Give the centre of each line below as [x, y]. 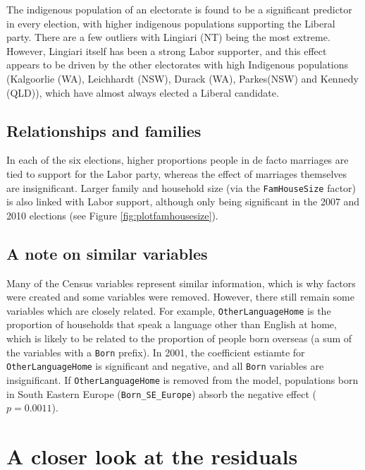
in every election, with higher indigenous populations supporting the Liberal [171, 23]
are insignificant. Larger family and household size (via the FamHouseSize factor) [181, 187]
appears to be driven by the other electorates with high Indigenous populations [178, 65]
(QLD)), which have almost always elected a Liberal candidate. [143, 92]
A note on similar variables [107, 253]
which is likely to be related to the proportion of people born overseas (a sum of [179, 338]
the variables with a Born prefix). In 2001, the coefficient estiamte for [156, 352]
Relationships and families [104, 130]
